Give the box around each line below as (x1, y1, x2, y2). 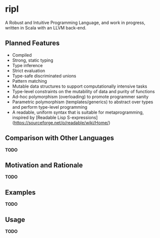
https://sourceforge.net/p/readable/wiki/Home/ (14, 119, 109, 125)
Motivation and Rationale (5, 161, 83, 169)
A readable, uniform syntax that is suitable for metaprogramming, (12, 109, 144, 115)
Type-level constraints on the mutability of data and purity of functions (12, 88, 155, 94)
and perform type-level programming (12, 104, 88, 110)
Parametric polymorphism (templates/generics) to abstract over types (12, 99, 153, 105)
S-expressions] (67, 114, 98, 120)
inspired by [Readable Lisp (12, 114, 66, 120)
